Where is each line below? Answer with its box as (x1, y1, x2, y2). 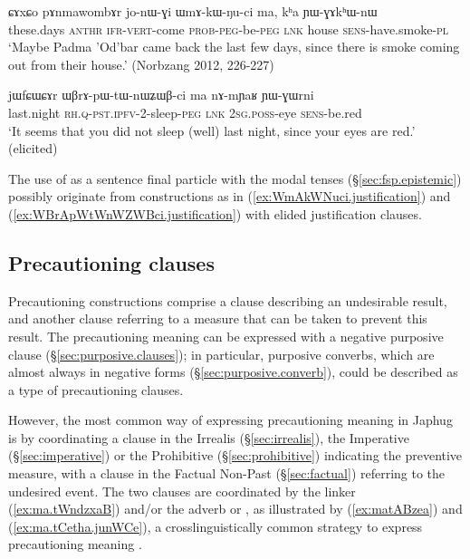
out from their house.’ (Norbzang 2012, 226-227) (8, 54, 274, 73)
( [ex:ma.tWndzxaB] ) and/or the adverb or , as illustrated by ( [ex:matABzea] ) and (8, 499, 463, 518)
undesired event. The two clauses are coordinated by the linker (8, 481, 356, 500)
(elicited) (8, 139, 58, 158)
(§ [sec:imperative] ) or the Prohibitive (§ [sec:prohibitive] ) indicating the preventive (8, 446, 463, 465)
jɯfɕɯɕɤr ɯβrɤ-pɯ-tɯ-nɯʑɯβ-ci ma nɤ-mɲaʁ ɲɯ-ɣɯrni (8, 85, 314, 104)
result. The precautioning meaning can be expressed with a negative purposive (8, 326, 444, 345)
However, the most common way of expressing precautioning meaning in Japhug (8, 410, 453, 429)
